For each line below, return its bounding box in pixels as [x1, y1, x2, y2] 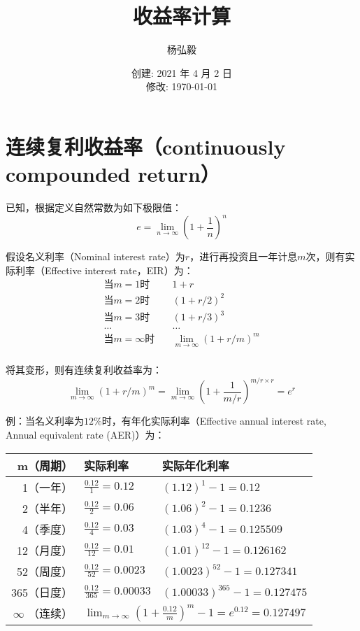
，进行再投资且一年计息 [189, 249, 298, 264]
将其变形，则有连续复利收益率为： [6, 362, 162, 377]
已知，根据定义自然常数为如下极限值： [6, 200, 182, 215]
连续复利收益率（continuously [6, 132, 286, 160]
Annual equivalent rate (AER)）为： [6, 427, 165, 441]
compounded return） [6, 159, 220, 188]
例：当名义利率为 [6, 413, 84, 428]
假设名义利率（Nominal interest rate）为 [6, 249, 185, 264]
